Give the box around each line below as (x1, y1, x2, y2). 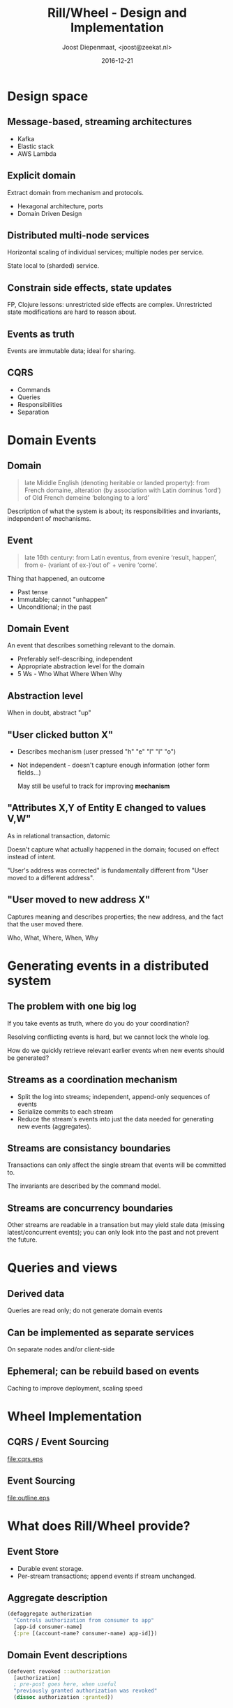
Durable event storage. (17, 1564, 84, 1572)
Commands (17, 385, 51, 394)
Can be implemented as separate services (7, 1326, 195, 1338)
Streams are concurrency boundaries (7, 1202, 173, 1214)
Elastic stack (17, 142, 54, 150)
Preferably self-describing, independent (17, 655, 133, 663)
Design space (7, 88, 89, 104)
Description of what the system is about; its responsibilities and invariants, (7, 507, 221, 515)
